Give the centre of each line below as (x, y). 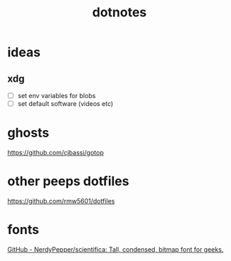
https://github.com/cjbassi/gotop (56, 153)
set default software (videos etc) (65, 104)
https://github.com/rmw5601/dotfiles (61, 201)
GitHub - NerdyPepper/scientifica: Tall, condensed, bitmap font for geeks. (116, 249)
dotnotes (119, 12)
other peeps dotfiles (68, 181)
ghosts (28, 133)
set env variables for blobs (57, 96)
